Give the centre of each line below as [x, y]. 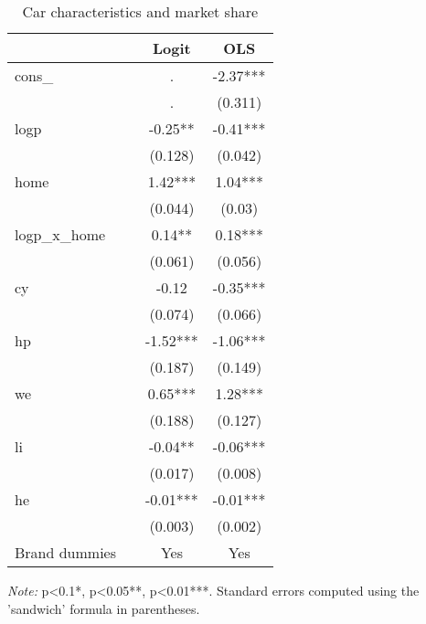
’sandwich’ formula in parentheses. [104, 608]
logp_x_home [60, 234]
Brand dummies [66, 552]
